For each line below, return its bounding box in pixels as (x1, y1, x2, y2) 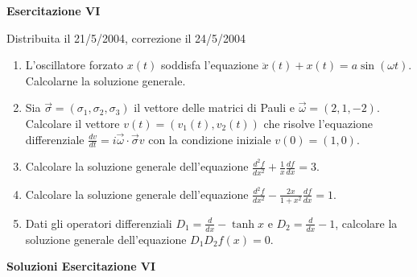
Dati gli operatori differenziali (25, 214, 172, 231)
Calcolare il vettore (25, 114, 120, 131)
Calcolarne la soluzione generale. (25, 72, 186, 89)
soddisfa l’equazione (160, 56, 259, 73)
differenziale (25, 130, 85, 147)
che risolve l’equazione (263, 114, 374, 131)
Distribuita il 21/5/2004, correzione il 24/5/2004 (6, 29, 246, 46)
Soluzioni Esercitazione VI (6, 258, 156, 275)
